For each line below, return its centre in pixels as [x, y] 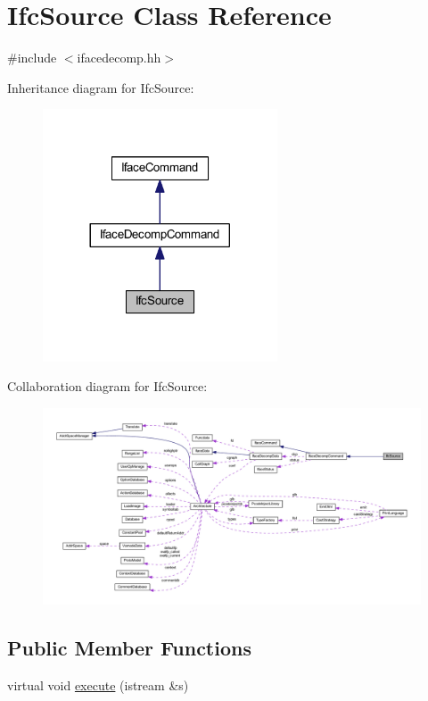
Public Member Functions [129, 648]
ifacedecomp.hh [119, 58]
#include [32, 58]
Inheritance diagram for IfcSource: [101, 87]
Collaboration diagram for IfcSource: [107, 386]
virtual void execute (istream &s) [98, 685]
